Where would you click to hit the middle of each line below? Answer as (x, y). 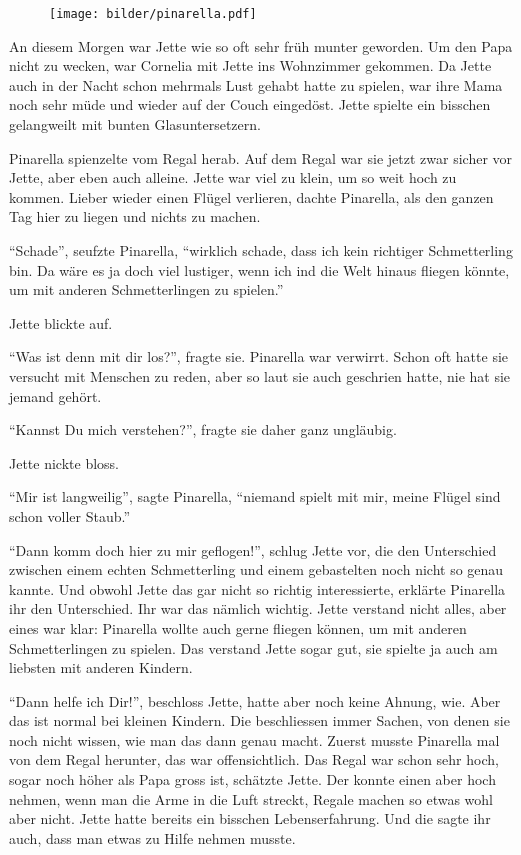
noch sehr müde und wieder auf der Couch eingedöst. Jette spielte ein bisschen (250, 104)
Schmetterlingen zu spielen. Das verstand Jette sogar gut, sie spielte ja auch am (253, 647)
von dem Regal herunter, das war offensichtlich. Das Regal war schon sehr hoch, (254, 759)
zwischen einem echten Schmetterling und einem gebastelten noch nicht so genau (256, 569)
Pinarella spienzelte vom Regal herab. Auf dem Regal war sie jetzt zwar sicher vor (261, 157)
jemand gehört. (55, 395)
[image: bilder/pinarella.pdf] (153, 14)
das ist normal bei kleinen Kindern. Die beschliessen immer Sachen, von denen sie (259, 720)
